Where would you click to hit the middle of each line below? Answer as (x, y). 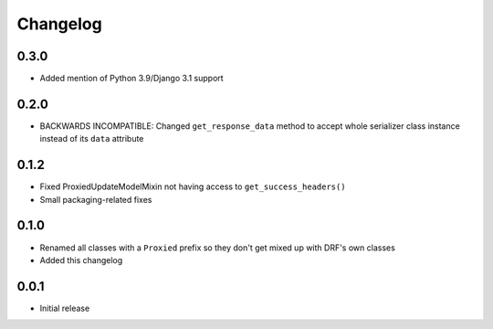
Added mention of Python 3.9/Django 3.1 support (131, 79)
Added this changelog (81, 260)
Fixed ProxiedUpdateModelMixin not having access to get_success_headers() (193, 186)
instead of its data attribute (92, 139)
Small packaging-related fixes (96, 199)
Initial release (65, 308)
